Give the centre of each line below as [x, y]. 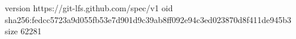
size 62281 [23, 31]
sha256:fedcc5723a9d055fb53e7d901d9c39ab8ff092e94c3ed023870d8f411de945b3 [148, 19]
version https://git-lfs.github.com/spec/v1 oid [89, 8]
